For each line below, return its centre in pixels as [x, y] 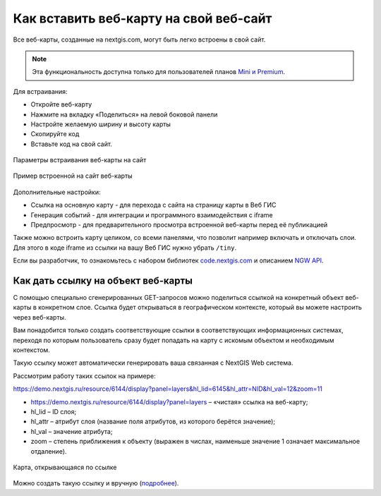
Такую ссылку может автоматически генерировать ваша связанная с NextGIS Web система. [153, 363]
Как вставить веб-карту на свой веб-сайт [143, 18]
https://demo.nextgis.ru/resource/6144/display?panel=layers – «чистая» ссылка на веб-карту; [169, 401]
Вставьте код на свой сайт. [72, 144]
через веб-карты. [40, 317]
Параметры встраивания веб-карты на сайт [80, 160]
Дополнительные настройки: [57, 192]
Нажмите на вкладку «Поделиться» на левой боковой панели [124, 114]
